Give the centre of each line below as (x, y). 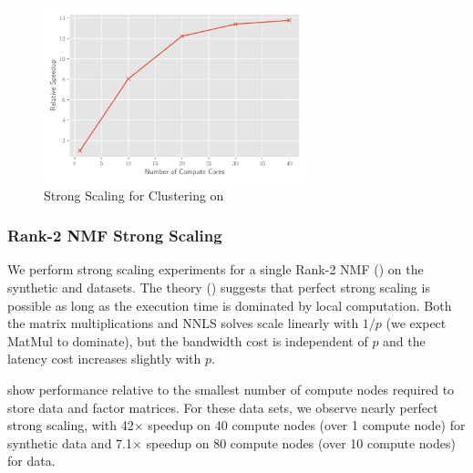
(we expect (416, 323)
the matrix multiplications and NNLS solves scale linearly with (183, 323)
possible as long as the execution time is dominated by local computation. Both (230, 305)
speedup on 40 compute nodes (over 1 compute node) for (307, 425)
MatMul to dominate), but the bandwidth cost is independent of (188, 340)
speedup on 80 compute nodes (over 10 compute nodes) (301, 442)
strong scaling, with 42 (71, 425)
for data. (31, 461)
